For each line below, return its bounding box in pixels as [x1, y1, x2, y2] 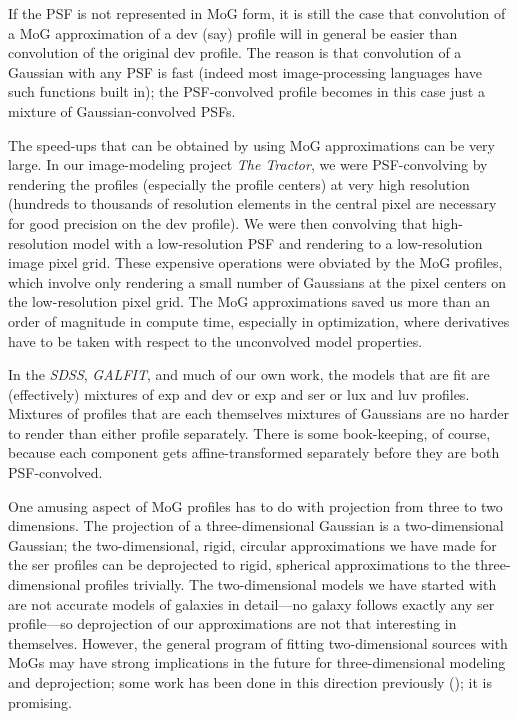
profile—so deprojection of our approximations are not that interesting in [8, 613, 457, 634]
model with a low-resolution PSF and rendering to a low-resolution [72, 232, 483, 253]
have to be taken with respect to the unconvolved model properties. [8, 330, 423, 351]
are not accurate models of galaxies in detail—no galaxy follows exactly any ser [8, 593, 495, 614]
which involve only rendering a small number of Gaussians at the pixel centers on [8, 271, 507, 292]
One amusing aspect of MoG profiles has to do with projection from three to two [8, 495, 503, 516]
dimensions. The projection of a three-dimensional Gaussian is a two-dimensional [8, 515, 504, 536]
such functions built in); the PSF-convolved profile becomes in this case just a [8, 81, 485, 102]
